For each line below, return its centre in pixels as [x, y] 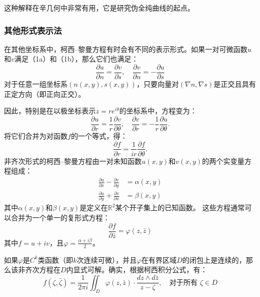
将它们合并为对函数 [36, 135]
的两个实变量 [223, 161]
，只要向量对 [157, 84]
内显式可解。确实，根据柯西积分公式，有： [137, 270]
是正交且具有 [235, 84]
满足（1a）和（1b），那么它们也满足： [76, 59]
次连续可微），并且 [107, 259]
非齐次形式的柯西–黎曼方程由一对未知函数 [73, 161]
